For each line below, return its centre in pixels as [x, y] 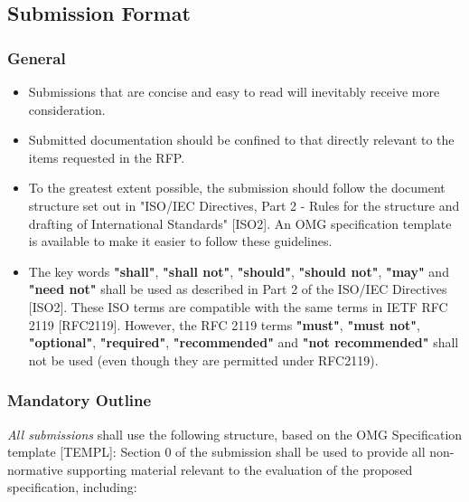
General [37, 57]
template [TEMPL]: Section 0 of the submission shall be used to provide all [216, 452]
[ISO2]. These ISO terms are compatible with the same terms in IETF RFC [238, 306]
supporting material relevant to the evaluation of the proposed [240, 469]
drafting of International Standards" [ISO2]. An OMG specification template [240, 223]
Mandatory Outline [80, 400]
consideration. [67, 109]
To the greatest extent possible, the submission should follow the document [237, 188]
